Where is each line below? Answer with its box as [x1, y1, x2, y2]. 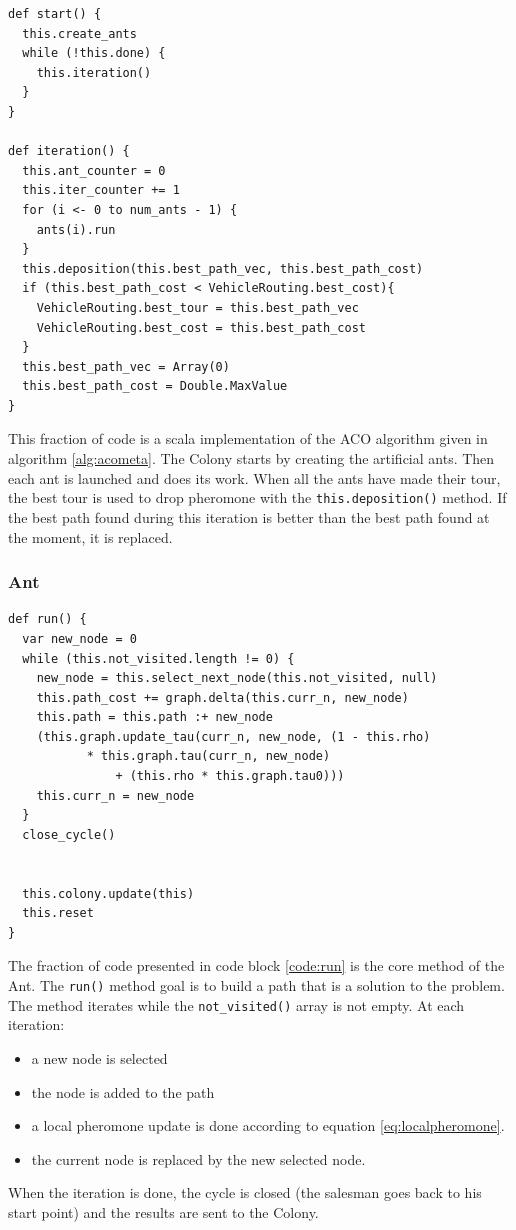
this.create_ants [22, 26, 137, 41]
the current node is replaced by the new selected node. [31, 1148, 366, 1169]
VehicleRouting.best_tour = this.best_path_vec [36, 300, 359, 315]
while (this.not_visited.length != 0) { [22, 651, 295, 666]
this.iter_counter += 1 [22, 183, 180, 198]
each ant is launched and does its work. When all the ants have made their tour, [8, 467, 501, 488]
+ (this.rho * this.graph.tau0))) [115, 769, 345, 784]
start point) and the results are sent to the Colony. [8, 1201, 319, 1222]
